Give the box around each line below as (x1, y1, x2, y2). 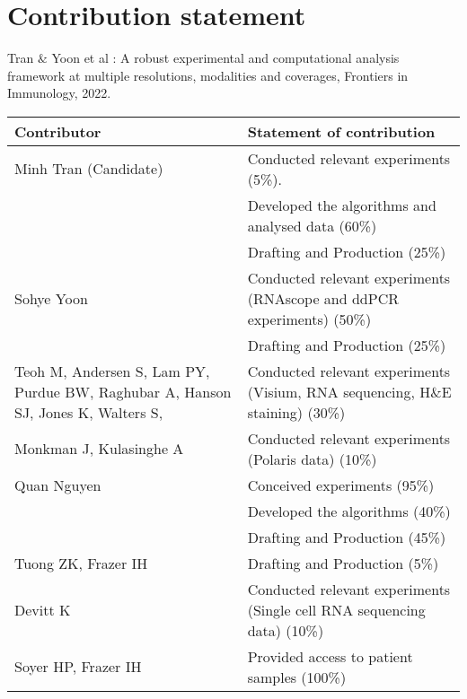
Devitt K (14, 599, 71, 620)
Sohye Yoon (14, 287, 88, 309)
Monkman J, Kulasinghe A (14, 438, 184, 459)
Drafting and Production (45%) (247, 526, 446, 547)
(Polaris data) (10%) (247, 448, 377, 469)
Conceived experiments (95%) (247, 474, 435, 495)
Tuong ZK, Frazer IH (14, 552, 148, 573)
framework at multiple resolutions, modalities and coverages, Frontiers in (7, 66, 409, 84)
